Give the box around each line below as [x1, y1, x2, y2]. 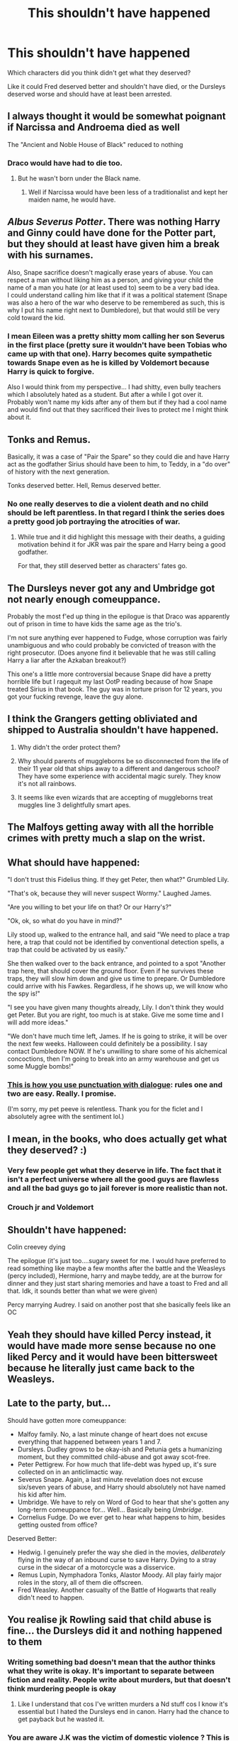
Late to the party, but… [7, 1397, 111, 1409]
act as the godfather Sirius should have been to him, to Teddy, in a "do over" [7, 459, 231, 468]
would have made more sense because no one [7, 1340, 216, 1352]
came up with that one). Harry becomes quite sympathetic [7, 349, 212, 359]
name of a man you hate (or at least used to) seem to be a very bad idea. [7, 283, 220, 292]
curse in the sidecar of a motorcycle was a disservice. [17, 1563, 176, 1571]
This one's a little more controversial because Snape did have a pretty [7, 670, 211, 679]
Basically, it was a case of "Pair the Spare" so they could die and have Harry [7, 452, 230, 461]
